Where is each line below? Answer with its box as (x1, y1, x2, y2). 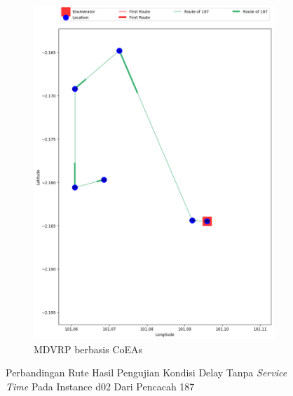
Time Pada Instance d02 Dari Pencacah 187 (6, 378, 195, 393)
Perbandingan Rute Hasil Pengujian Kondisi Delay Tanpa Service (6, 365, 287, 380)
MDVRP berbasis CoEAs (34, 341, 143, 356)
